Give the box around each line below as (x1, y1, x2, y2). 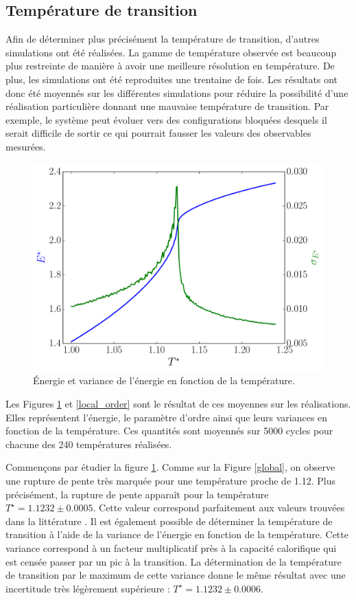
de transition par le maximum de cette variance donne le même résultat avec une (5, 568, 346, 582)
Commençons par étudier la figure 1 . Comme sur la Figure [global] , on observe (5, 460, 335, 474)
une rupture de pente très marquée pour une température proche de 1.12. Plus (5, 473, 335, 487)
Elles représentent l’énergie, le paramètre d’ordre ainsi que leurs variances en (5, 410, 328, 424)
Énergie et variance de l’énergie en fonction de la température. (33, 373, 295, 388)
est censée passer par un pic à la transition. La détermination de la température (5, 554, 342, 568)
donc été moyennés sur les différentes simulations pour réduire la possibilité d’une (5, 85, 348, 100)
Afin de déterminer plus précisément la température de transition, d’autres (5, 32, 320, 46)
